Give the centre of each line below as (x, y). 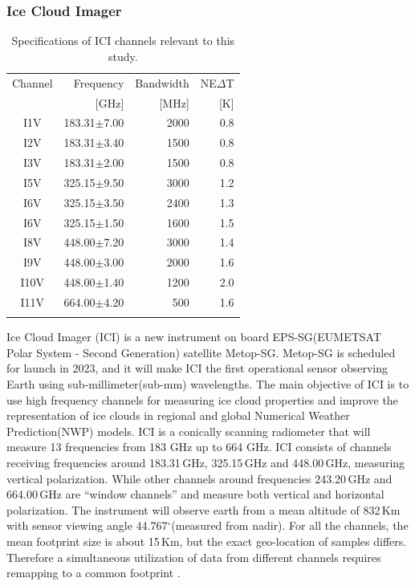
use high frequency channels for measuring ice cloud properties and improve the (202, 399)
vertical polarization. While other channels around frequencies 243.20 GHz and (199, 478)
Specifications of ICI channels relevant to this (123, 41)
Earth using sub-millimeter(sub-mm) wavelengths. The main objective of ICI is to (208, 384)
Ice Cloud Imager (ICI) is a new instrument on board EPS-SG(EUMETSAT (194, 337)
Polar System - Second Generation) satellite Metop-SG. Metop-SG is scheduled (201, 352)
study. (123, 56)
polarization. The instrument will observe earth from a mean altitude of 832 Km (203, 509)
